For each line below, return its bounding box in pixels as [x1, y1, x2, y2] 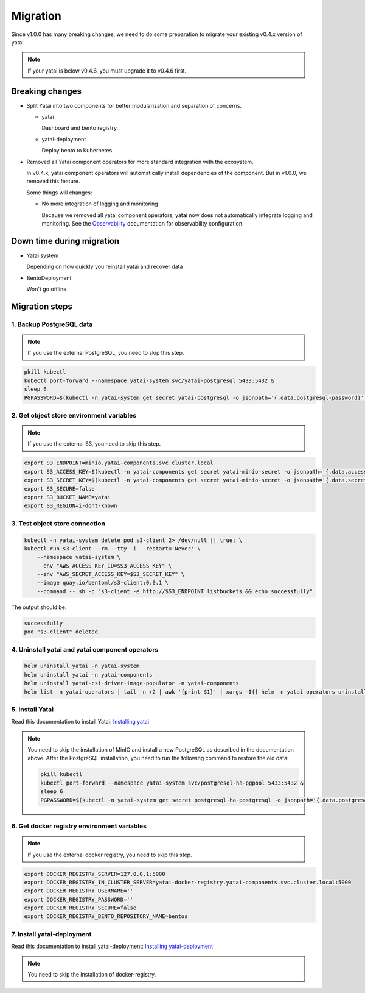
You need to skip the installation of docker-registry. [27, 971, 156, 978]
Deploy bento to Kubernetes [41, 147, 113, 154]
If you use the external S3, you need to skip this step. [27, 440, 161, 447]
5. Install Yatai [11, 705, 54, 713]
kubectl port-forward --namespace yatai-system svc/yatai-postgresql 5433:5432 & [24, 377, 275, 384]
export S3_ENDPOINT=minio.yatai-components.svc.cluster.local [24, 460, 214, 466]
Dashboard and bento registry [41, 124, 117, 132]
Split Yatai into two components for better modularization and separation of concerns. [26, 102, 242, 109]
